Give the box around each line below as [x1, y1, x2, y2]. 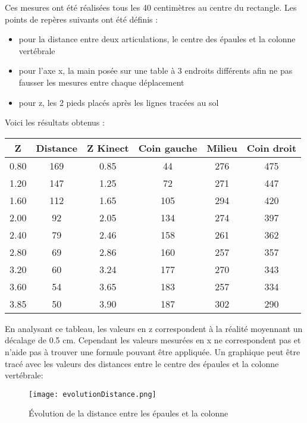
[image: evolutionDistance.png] [29, 390, 156, 399]
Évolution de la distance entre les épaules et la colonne [29, 407, 228, 419]
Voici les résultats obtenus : [5, 116, 105, 129]
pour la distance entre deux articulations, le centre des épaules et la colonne [18, 33, 296, 45]
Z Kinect [86, 140, 129, 155]
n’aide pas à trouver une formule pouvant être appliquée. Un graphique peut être [5, 345, 300, 358]
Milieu [206, 140, 237, 155]
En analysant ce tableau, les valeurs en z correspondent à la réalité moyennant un [5, 322, 303, 334]
